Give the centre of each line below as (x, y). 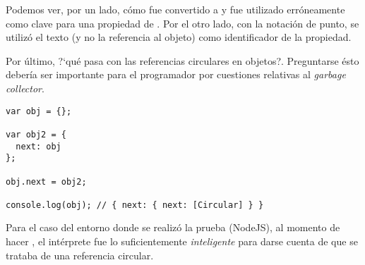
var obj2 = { (36, 134)
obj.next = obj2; (46, 181)
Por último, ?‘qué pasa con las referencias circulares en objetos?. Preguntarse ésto (182, 60)
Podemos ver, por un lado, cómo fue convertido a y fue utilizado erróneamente (175, 9)
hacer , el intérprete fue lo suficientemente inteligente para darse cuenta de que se (182, 241)
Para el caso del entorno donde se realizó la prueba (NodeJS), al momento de (173, 227)
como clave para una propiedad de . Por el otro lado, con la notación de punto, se (182, 23)
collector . (25, 88)
